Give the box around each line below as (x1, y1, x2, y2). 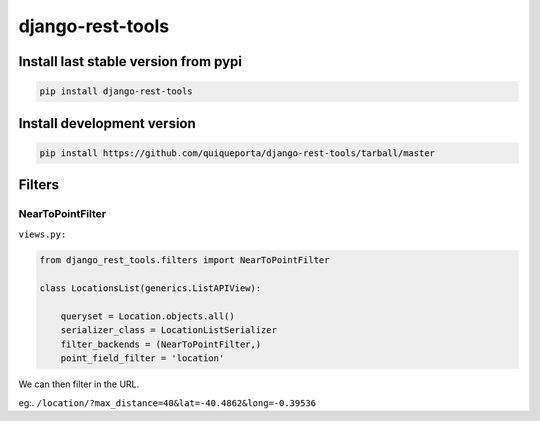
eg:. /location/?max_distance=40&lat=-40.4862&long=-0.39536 (18, 396, 317, 409)
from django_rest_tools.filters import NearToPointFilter (39, 255, 330, 266)
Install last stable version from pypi (18, 53, 243, 70)
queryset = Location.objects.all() (60, 311, 235, 322)
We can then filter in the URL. (18, 378, 140, 390)
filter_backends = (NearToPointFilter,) (60, 338, 262, 350)
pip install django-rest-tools (39, 86, 194, 97)
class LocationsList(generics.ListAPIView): (39, 283, 262, 294)
